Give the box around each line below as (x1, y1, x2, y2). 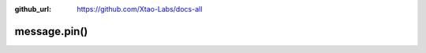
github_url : (14, 5, 51, 13)
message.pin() (14, 24, 88, 38)
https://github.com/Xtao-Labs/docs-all (77, 5, 203, 13)
